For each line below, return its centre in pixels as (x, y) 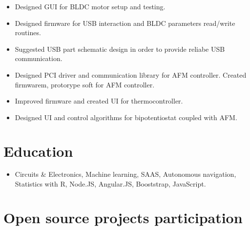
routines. (28, 32)
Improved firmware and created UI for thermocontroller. (99, 101)
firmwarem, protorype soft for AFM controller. (85, 84)
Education (38, 151)
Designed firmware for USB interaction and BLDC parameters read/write (125, 23)
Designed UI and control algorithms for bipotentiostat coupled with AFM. (126, 117)
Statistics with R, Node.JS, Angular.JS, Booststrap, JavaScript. (110, 184)
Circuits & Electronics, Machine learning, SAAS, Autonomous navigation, (125, 174)
